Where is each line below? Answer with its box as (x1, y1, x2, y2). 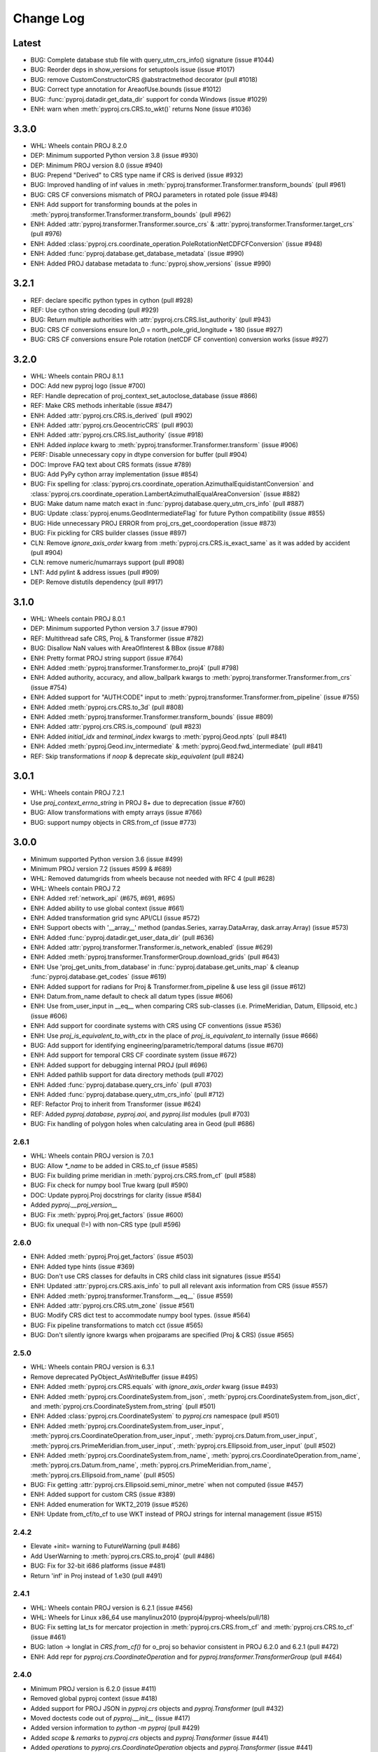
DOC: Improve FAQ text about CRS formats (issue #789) (30, 460, 192, 469)
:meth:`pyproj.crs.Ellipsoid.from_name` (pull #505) (30, 1470, 175, 1479)
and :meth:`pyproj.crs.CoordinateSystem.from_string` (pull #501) (30, 1402, 216, 1410)
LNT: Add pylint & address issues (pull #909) (30, 568, 160, 576)
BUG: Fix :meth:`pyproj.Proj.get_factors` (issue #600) (30, 1210, 183, 1219)
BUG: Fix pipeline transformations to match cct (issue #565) (30, 1321, 204, 1329)
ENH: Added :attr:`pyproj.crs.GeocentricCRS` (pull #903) (30, 420, 194, 429)
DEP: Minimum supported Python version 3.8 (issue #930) (30, 151, 199, 160)
